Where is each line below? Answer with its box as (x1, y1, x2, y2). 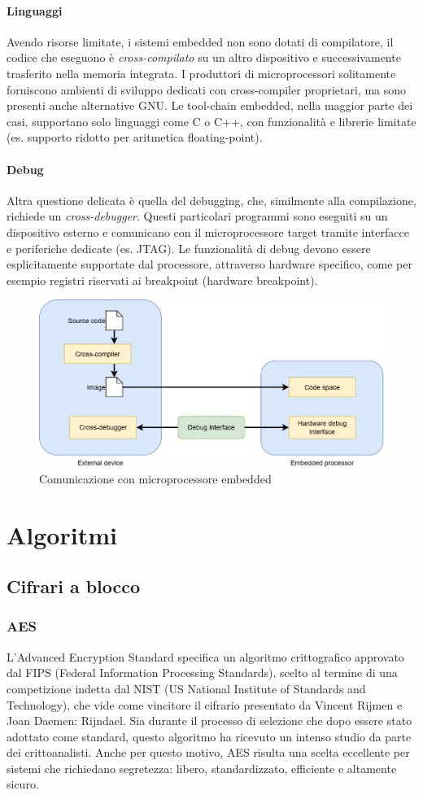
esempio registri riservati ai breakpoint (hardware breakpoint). (7, 271, 318, 288)
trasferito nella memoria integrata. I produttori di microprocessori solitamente (7, 64, 396, 81)
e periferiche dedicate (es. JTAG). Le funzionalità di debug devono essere (7, 239, 371, 256)
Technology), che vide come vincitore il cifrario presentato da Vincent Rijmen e (7, 696, 403, 713)
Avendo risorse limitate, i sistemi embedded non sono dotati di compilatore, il (7, 33, 394, 50)
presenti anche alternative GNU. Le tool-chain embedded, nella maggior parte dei (7, 97, 413, 114)
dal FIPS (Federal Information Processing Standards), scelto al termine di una (7, 664, 398, 681)
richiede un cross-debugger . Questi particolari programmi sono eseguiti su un (7, 207, 388, 225)
